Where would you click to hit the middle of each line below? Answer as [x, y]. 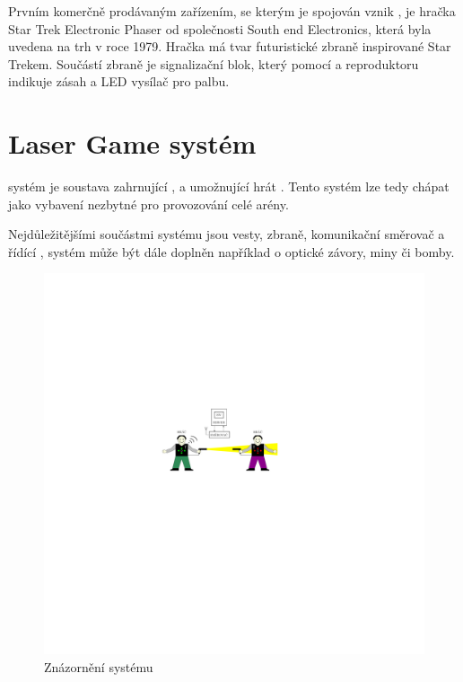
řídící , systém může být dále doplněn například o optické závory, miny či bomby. [231, 251]
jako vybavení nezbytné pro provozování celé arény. [149, 204]
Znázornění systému [99, 667]
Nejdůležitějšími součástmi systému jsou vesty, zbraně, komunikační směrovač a [227, 234]
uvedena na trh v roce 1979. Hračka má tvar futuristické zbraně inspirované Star [230, 46]
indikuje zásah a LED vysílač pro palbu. [119, 81]
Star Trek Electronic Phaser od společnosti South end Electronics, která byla [220, 28]
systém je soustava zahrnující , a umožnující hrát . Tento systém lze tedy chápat [229, 186]
